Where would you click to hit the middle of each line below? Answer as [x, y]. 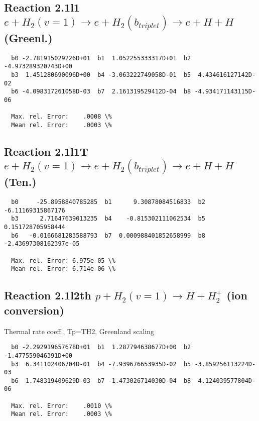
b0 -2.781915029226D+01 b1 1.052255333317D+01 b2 [101, 58]
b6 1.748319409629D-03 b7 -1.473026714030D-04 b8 [101, 381]
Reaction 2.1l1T [46, 151]
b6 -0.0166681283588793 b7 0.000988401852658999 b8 [108, 235]
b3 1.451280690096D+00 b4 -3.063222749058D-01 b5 [101, 75]
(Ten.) [20, 182]
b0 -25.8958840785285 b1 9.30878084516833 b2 [108, 202]
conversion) [34, 310]
